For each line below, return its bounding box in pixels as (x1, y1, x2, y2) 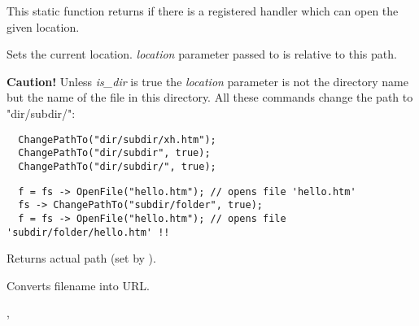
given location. (7, 18, 80, 35)
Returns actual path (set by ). (7, 250, 156, 267)
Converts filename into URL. (7, 276, 150, 293)
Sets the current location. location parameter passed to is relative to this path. (7, 46, 397, 63)
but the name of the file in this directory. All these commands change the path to (7, 89, 413, 106)
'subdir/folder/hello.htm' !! (7, 226, 170, 238)
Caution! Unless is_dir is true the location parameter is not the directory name (7, 72, 408, 89)
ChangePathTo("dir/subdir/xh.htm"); (18, 133, 216, 146)
